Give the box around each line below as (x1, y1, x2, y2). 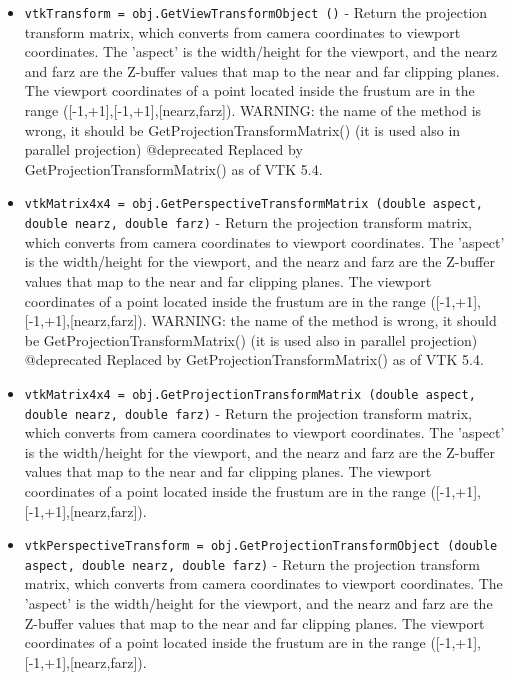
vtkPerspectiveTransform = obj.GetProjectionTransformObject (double (24, 539, 498, 554)
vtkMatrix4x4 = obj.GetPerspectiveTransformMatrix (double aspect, (24, 197, 483, 212)
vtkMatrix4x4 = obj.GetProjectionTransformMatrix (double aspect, (24, 387, 476, 402)
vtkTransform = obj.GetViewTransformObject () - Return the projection (24, 2, 488, 22)
